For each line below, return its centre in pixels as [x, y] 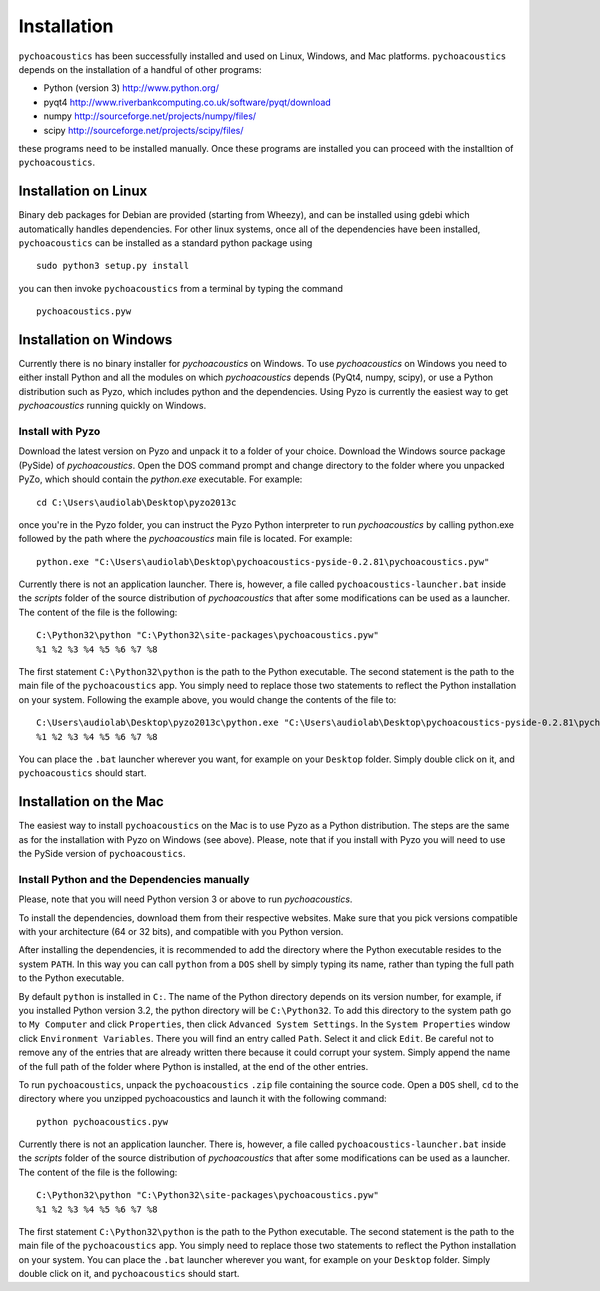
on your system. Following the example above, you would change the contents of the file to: [207, 699]
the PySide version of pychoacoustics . [102, 854]
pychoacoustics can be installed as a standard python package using [165, 242]
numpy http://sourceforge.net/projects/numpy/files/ [150, 116]
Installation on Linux [83, 191]
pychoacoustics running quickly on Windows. [112, 406]
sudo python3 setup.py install [113, 266]
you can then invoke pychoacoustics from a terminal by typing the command [181, 288]
